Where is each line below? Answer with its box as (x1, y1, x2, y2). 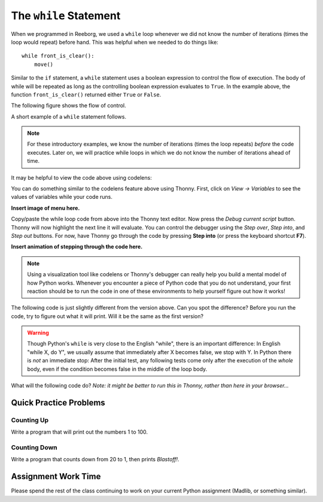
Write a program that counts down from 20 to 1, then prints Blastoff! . (11, 456, 179, 463)
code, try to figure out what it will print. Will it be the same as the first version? (11, 312, 203, 320)
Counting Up (11, 416, 49, 424)
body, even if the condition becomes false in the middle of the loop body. (27, 365, 208, 373)
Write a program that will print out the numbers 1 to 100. (11, 428, 148, 436)
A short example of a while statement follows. (11, 113, 127, 120)
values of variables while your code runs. (11, 193, 113, 201)
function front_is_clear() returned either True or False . (11, 90, 161, 98)
